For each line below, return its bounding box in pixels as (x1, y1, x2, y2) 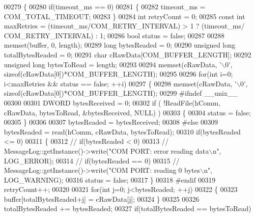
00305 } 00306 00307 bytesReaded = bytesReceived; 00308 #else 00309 (4, 117, 218, 127)
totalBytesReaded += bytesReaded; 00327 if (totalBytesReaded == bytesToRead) (4, 203, 252, 214)
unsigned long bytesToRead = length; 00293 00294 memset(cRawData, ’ (4, 59, 222, 69)
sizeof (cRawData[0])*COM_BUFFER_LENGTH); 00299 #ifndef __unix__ (4, 88, 238, 98)
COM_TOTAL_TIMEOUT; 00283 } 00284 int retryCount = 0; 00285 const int (4, 11, 245, 21)
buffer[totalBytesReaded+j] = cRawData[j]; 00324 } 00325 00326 (4, 193, 199, 204)
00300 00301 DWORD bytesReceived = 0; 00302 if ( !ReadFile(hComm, (4, 97, 221, 108)
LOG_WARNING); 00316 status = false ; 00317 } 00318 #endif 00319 (4, 174, 216, 185)
